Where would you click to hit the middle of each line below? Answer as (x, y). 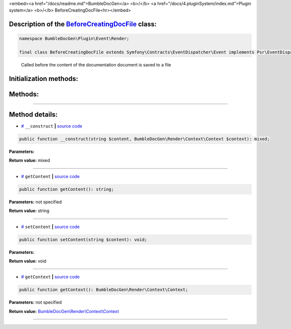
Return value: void (28, 261)
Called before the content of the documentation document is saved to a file (96, 65)
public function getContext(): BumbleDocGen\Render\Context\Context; (104, 290)
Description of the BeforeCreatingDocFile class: (83, 24)
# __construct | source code (52, 126)
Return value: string (29, 211)
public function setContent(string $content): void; (83, 239)
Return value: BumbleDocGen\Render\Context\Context (64, 311)
